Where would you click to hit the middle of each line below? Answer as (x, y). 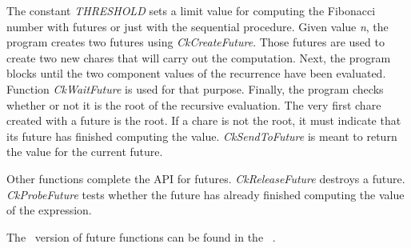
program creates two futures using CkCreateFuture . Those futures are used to (196, 42)
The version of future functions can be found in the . (141, 236)
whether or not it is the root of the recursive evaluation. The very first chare (194, 104)
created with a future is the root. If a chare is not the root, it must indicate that (204, 120)
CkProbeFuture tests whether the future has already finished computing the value (205, 194)
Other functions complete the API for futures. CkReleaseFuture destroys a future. (206, 178)
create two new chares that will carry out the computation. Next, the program (199, 57)
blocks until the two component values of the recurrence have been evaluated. (196, 73)
